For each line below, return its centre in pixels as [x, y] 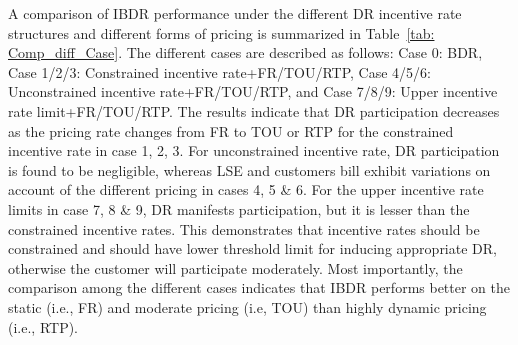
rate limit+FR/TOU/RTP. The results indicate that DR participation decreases [254, 110]
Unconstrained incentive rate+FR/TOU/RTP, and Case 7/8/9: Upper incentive [253, 91]
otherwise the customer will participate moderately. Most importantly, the [235, 267]
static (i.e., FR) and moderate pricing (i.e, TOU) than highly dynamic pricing [247, 306]
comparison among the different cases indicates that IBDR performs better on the [259, 287]
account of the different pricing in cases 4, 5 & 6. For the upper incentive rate [246, 189]
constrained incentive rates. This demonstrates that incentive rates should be [244, 228]
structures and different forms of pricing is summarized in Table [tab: [221, 32]
